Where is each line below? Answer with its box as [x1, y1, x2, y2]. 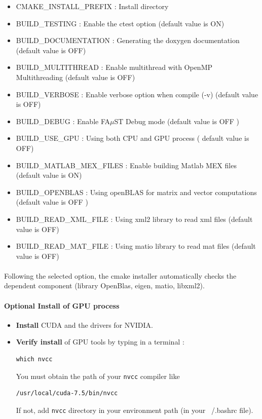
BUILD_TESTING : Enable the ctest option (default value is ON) [16, 18, 224, 28]
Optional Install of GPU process [4, 300, 120, 311]
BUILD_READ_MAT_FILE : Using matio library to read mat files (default [16, 241, 256, 251]
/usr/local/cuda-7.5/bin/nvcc [16, 390, 118, 397]
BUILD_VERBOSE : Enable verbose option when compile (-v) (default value [16, 89, 258, 99]
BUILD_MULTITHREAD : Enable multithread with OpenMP [16, 62, 213, 72]
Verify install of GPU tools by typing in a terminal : [16, 336, 184, 347]
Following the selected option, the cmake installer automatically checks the [4, 270, 237, 281]
